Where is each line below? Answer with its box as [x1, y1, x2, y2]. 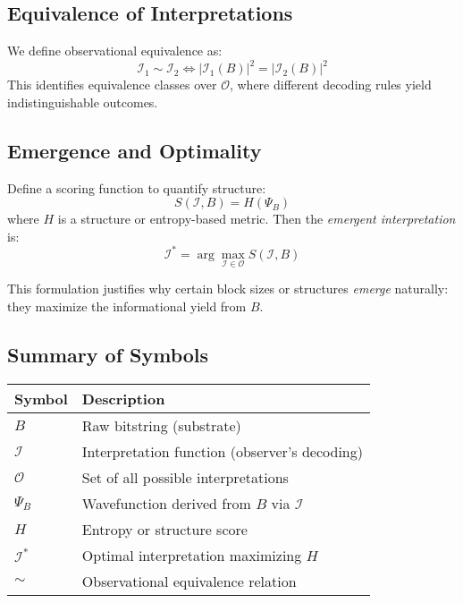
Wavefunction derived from [81, 492, 251, 514]
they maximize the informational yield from [7, 296, 247, 315]
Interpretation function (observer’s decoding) [81, 440, 363, 462]
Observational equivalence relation [81, 570, 297, 591]
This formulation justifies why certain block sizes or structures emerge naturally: [7, 279, 449, 298]
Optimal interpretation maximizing [81, 544, 302, 565]
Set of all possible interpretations [81, 466, 289, 488]
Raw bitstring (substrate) [81, 414, 241, 436]
